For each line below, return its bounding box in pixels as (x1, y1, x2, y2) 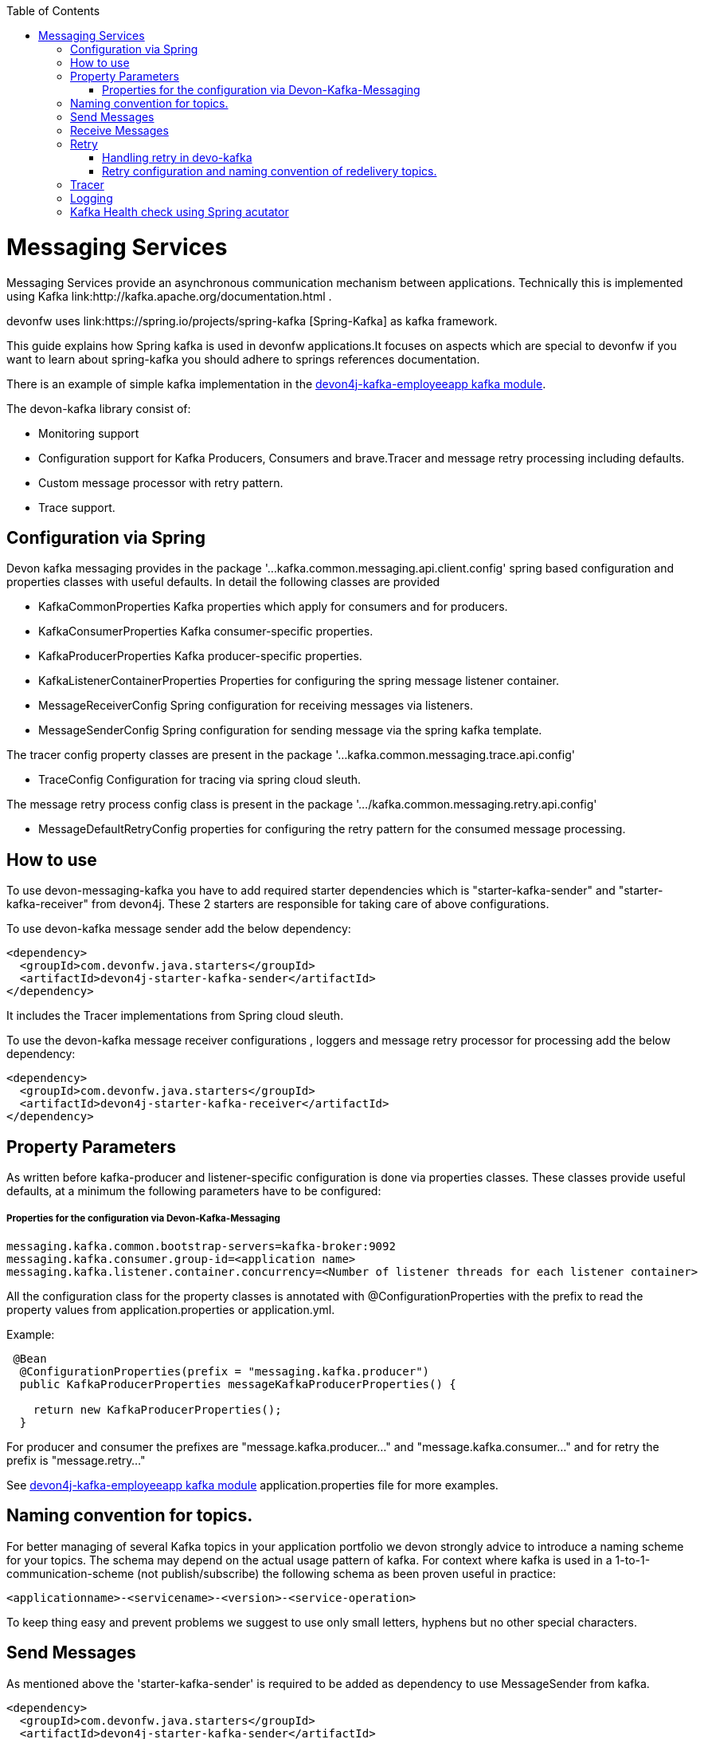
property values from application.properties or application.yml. (6, 1302, 335, 1316)
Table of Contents (6, 4, 100, 18)
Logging (70, 191, 113, 205)
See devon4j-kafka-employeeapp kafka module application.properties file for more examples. (6, 1477, 499, 1492)
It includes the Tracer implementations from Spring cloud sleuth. (6, 1009, 344, 1023)
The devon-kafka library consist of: (6, 401, 191, 415)
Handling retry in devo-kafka (102, 151, 252, 164)
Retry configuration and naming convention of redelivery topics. (102, 164, 437, 178)
